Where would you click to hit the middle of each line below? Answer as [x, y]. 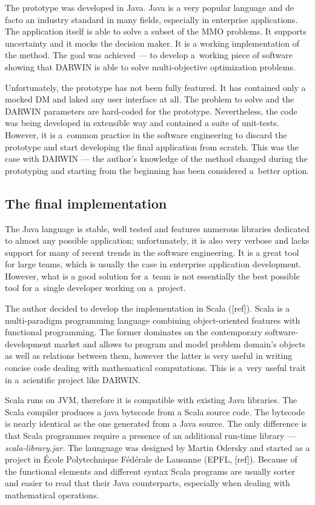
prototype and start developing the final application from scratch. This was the [152, 146]
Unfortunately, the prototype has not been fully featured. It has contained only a [155, 87]
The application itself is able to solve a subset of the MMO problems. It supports [156, 31]
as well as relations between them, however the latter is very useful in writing [149, 356]
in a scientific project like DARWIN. [73, 379]
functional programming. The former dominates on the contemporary [134, 332]
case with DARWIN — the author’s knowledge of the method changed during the [156, 159]
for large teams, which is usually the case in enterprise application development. [153, 264]
